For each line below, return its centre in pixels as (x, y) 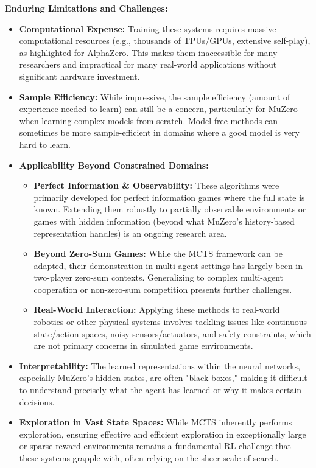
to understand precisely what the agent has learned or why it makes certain (160, 390)
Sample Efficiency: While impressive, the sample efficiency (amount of (155, 96)
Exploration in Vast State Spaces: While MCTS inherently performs (156, 422)
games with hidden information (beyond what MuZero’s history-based (164, 221)
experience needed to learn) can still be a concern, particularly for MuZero (158, 109)
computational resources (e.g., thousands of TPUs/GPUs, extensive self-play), (165, 40)
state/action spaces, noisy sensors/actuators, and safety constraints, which (172, 333)
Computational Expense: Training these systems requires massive (148, 28)
